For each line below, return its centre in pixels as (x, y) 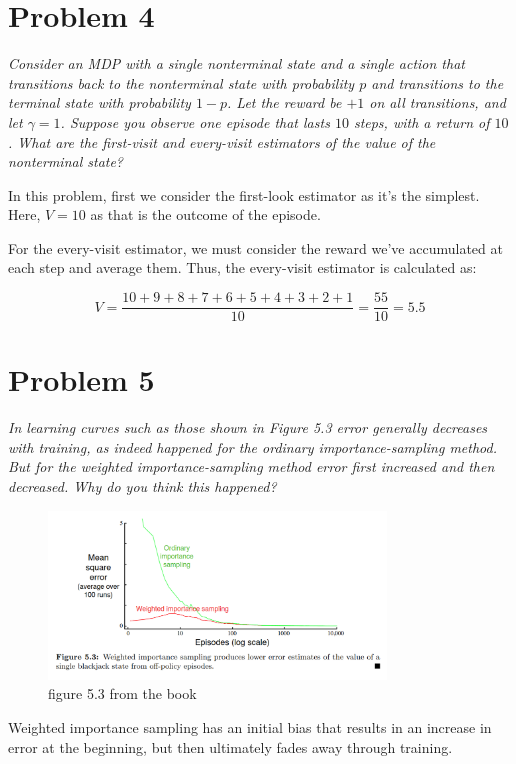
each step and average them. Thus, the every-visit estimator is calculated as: (242, 267)
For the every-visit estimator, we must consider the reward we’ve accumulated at (255, 247)
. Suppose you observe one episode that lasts (195, 121)
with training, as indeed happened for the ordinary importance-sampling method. (252, 446)
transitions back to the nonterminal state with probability (181, 82)
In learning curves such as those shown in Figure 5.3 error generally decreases (248, 427)
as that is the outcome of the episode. (205, 214)
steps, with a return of (421, 121)
